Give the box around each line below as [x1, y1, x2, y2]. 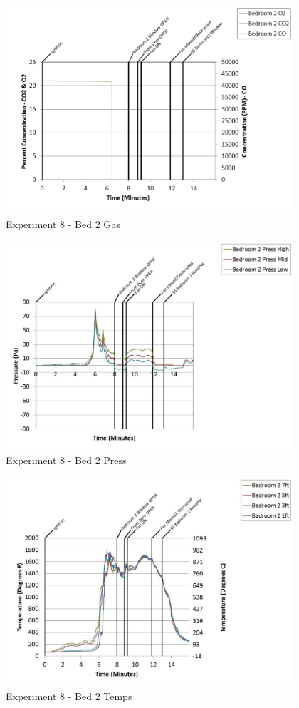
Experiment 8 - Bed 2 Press [6, 453, 127, 468]
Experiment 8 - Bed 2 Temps [6, 689, 132, 704]
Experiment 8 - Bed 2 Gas [6, 217, 120, 232]
